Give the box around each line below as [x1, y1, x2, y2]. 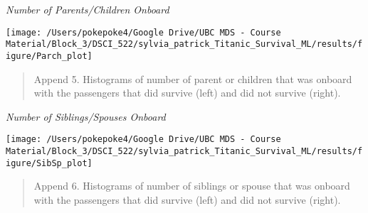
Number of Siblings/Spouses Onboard [6, 109, 166, 124]
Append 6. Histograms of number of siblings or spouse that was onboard [33, 178, 350, 193]
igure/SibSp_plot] [6, 158, 93, 168]
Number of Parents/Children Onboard [6, 2, 169, 16]
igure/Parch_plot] [6, 50, 93, 61]
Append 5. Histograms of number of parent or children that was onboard [33, 71, 352, 86]
